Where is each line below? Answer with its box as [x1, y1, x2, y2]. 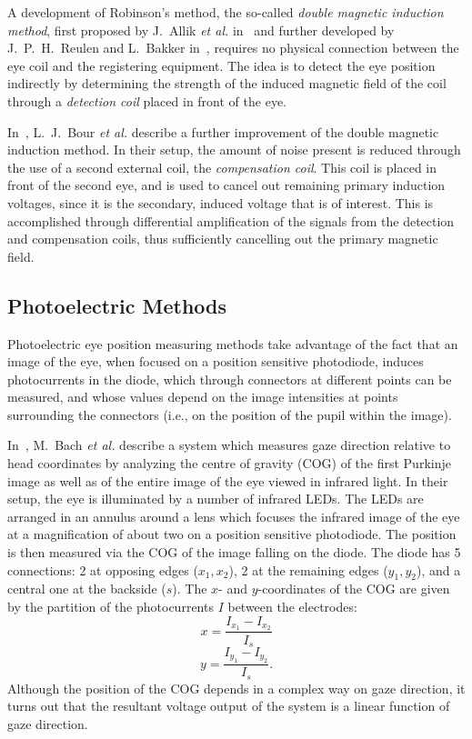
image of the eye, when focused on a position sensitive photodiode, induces [7, 352, 424, 371]
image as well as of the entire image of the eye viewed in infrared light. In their [7, 471, 448, 490]
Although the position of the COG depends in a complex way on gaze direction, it [7, 678, 466, 697]
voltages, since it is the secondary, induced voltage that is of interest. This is [7, 193, 434, 212]
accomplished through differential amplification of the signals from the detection [7, 211, 455, 230]
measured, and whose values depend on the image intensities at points [7, 387, 398, 406]
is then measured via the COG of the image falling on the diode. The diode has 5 [7, 543, 461, 562]
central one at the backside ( [7, 579, 166, 598]
